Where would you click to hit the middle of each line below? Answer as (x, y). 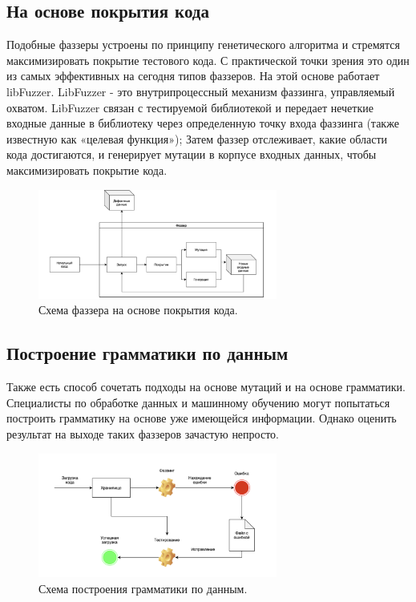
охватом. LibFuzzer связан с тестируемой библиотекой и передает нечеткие (190, 107)
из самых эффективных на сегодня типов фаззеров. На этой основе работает (193, 76)
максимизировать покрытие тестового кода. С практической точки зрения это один (208, 60)
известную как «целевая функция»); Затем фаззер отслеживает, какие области (197, 138)
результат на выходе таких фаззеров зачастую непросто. (143, 433)
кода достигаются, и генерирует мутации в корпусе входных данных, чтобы (192, 154)
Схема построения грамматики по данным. (143, 588)
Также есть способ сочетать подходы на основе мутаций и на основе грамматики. (206, 387)
